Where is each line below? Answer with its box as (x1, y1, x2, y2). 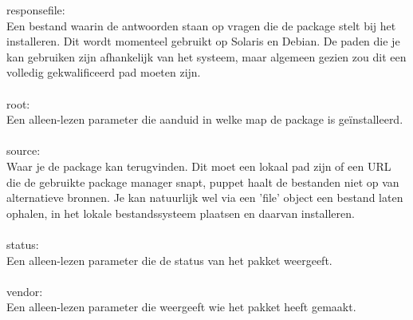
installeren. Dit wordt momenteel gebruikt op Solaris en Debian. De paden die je (6, 33, 400, 49)
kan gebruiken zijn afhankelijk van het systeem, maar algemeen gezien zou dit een (6, 48, 407, 65)
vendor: (6, 282, 43, 299)
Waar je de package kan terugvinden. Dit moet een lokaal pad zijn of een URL (6, 157, 391, 174)
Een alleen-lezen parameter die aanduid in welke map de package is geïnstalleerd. (6, 111, 403, 128)
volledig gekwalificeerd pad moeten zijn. (6, 64, 201, 81)
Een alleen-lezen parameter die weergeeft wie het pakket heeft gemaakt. (6, 298, 356, 315)
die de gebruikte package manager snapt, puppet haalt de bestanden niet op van (6, 173, 399, 190)
